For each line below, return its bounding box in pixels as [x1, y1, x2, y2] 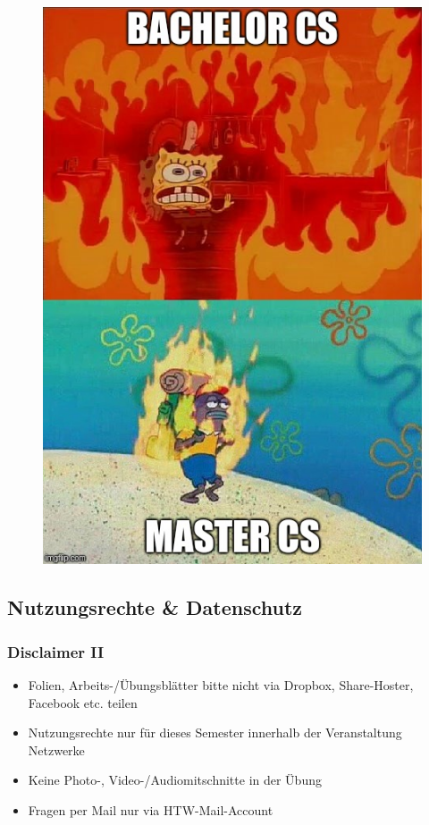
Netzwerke [28, 740, 85, 759]
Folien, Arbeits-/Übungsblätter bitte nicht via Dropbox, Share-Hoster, [28, 676, 414, 695]
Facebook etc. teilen [28, 693, 138, 711]
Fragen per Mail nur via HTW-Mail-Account [28, 801, 273, 819]
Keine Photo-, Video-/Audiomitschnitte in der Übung [28, 770, 322, 789]
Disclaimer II [7, 640, 105, 662]
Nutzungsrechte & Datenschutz [7, 593, 303, 621]
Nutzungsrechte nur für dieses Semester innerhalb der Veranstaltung [28, 723, 402, 742]
